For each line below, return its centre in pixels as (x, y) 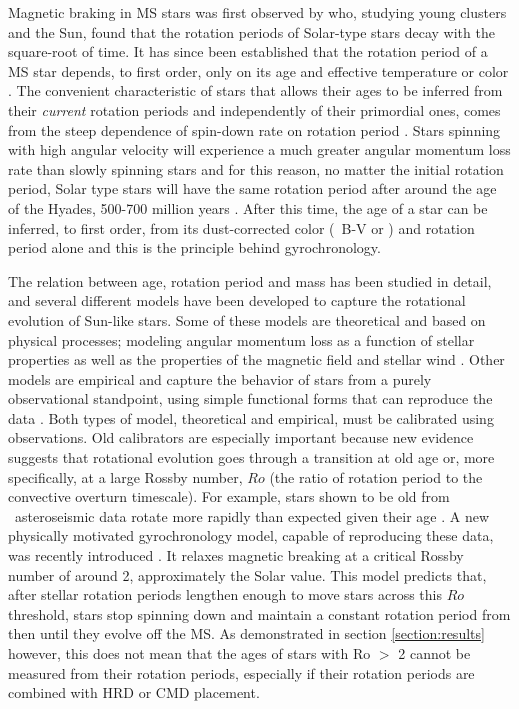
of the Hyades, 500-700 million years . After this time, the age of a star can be (248, 207)
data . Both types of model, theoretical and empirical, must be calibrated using (251, 417)
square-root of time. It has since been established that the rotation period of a (248, 51)
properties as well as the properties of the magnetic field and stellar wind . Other (256, 359)
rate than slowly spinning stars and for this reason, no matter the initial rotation (256, 168)
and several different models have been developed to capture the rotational (237, 300)
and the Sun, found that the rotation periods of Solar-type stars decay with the (251, 31)
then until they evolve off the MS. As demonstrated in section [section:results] (246, 633)
